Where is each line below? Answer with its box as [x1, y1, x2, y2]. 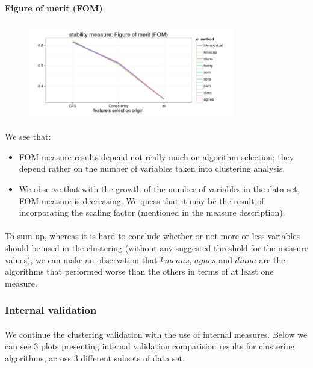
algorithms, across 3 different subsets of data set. [5, 351, 185, 364]
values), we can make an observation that [5, 253, 158, 266]
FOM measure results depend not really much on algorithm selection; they [19, 150, 294, 163]
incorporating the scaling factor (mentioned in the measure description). [19, 206, 285, 219]
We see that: [5, 130, 51, 143]
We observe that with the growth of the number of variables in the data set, [19, 182, 300, 195]
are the [259, 253, 285, 266]
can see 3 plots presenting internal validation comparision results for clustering [5, 340, 295, 352]
